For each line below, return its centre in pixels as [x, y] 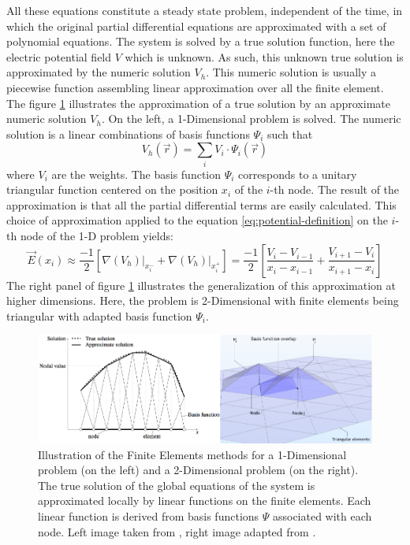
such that [290, 133]
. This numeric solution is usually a [291, 72]
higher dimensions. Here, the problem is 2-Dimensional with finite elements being [203, 300]
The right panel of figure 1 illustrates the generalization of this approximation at [201, 285]
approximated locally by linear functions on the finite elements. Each [205, 501]
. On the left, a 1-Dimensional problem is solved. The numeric [251, 119]
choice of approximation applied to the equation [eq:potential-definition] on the [197, 220]
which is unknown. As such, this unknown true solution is [264, 56]
